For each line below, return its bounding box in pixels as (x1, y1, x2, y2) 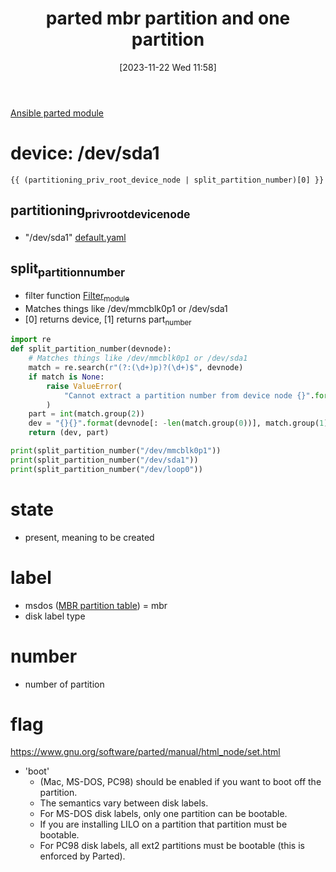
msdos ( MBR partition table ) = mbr (24, 599, 168, 611)
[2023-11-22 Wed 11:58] (119, 61, 217, 73)
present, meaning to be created (24, 531, 155, 543)
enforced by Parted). (39, 850, 126, 862)
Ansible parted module (10, 107, 105, 119)
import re (10, 335, 52, 345)
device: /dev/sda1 (10, 142, 160, 165)
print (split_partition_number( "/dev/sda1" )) (10, 455, 199, 465)
